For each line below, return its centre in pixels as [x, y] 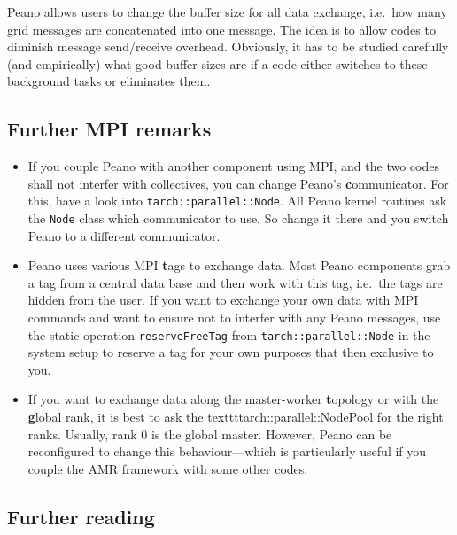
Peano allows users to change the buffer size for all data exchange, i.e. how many [227, 12]
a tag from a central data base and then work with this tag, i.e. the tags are [235, 282]
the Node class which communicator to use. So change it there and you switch [238, 218]
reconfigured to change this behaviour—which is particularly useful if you [227, 451]
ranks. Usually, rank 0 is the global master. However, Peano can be [210, 434]
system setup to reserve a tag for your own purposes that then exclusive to [231, 352]
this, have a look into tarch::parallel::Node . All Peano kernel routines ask [237, 201]
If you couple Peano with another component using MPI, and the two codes [233, 166]
